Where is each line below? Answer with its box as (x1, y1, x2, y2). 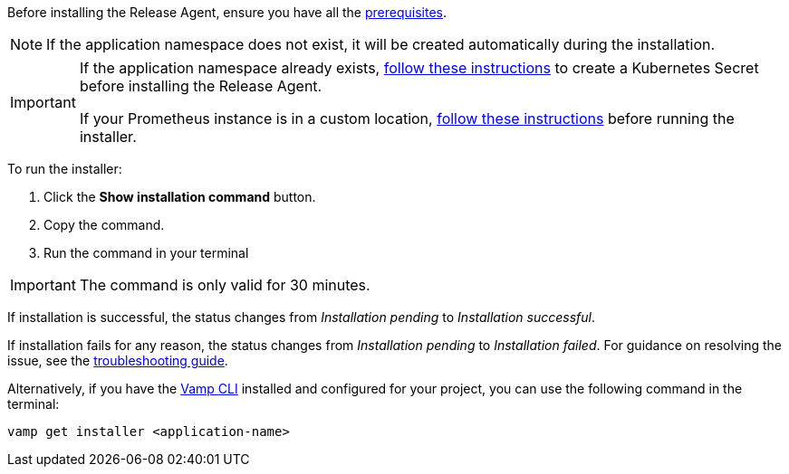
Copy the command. (43, 217, 165, 232)
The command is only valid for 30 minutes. (79, 276, 370, 294)
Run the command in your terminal (43, 245, 249, 261)
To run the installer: (7, 161, 122, 176)
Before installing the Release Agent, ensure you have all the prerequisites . (7, 5, 447, 20)
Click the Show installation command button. (43, 189, 316, 204)
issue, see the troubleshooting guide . (7, 353, 228, 368)
